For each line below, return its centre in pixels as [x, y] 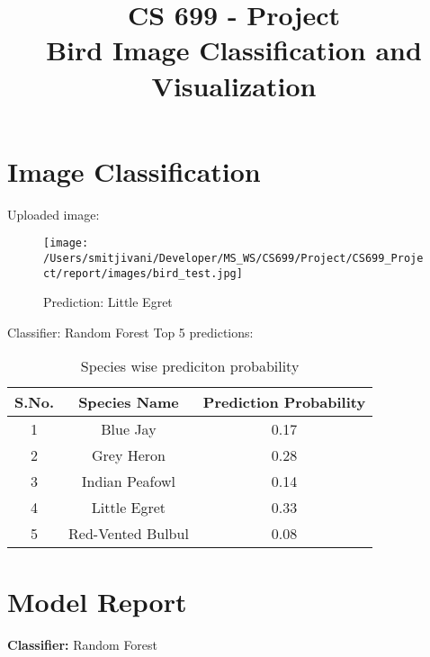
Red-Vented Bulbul [129, 534]
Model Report [97, 601]
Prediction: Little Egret [108, 302]
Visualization [234, 85]
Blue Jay [129, 429]
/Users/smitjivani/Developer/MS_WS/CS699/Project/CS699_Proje [233, 258]
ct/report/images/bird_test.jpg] [143, 273]
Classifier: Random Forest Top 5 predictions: [130, 332]
